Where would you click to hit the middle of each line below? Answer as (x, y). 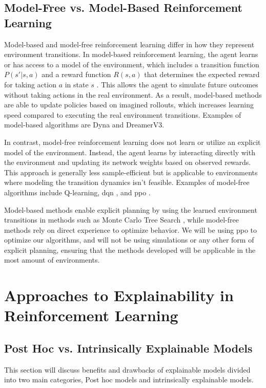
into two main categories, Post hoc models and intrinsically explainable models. (129, 380)
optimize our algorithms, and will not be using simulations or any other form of (129, 240)
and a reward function (76, 74)
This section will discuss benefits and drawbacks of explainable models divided (127, 369)
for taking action (30, 84)
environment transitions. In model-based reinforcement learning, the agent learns (131, 54)
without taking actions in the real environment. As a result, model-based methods (133, 94)
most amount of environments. (52, 260)
